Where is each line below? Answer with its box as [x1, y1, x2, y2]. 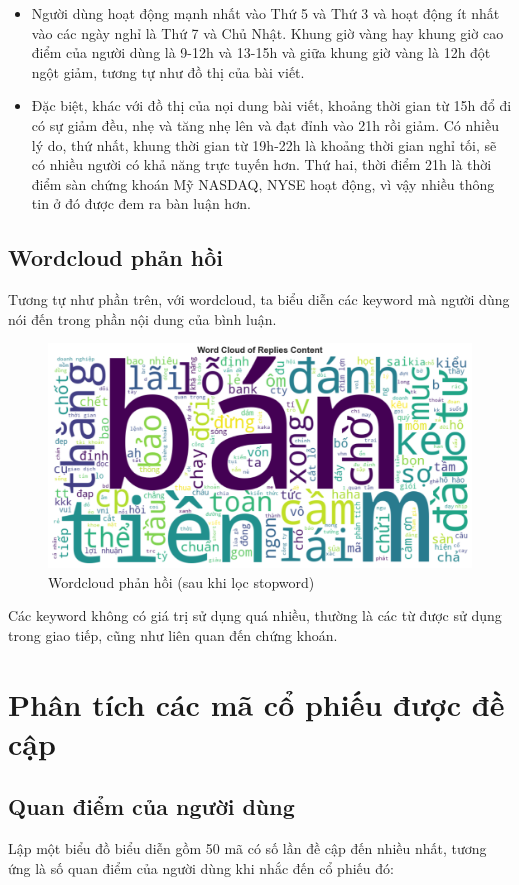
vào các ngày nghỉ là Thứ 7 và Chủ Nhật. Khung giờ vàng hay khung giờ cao [31, 22, 504, 43]
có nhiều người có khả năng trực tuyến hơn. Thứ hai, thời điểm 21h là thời [31, 154, 492, 175]
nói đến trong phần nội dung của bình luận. [8, 308, 277, 329]
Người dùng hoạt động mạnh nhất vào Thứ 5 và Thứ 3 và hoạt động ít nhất [31, 3, 500, 23]
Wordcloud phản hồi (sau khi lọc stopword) [48, 571, 315, 592]
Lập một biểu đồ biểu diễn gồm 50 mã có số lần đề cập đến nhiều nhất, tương [8, 838, 487, 859]
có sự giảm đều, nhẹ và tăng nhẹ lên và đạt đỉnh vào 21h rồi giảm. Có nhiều [31, 114, 499, 135]
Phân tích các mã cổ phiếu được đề [8, 683, 505, 724]
